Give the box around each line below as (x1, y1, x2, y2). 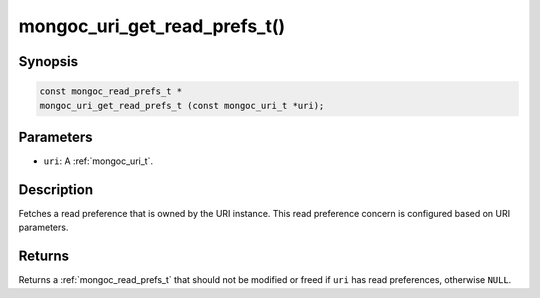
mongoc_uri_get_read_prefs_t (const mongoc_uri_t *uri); (39, 100, 325, 111)
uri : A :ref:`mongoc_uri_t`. (43, 155, 154, 167)
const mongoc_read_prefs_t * (39, 86, 183, 97)
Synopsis (18, 53, 79, 70)
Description (18, 181, 94, 198)
